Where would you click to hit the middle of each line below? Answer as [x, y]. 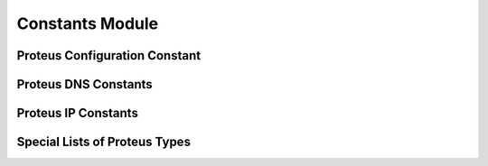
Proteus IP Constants [78, 113]
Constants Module [88, 23]
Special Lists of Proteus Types [104, 142]
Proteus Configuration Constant [109, 55]
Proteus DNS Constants [84, 84]
